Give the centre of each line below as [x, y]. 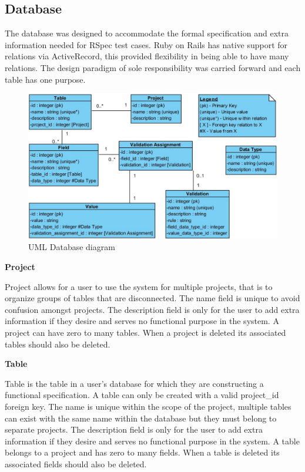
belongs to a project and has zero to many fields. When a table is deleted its [142, 452]
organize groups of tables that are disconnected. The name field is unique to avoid [152, 298]
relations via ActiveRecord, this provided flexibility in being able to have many [147, 56]
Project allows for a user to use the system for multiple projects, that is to [139, 286]
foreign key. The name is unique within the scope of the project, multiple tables [148, 406]
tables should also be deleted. [58, 344]
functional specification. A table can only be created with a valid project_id [142, 395]
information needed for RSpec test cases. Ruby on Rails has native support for [146, 44]
